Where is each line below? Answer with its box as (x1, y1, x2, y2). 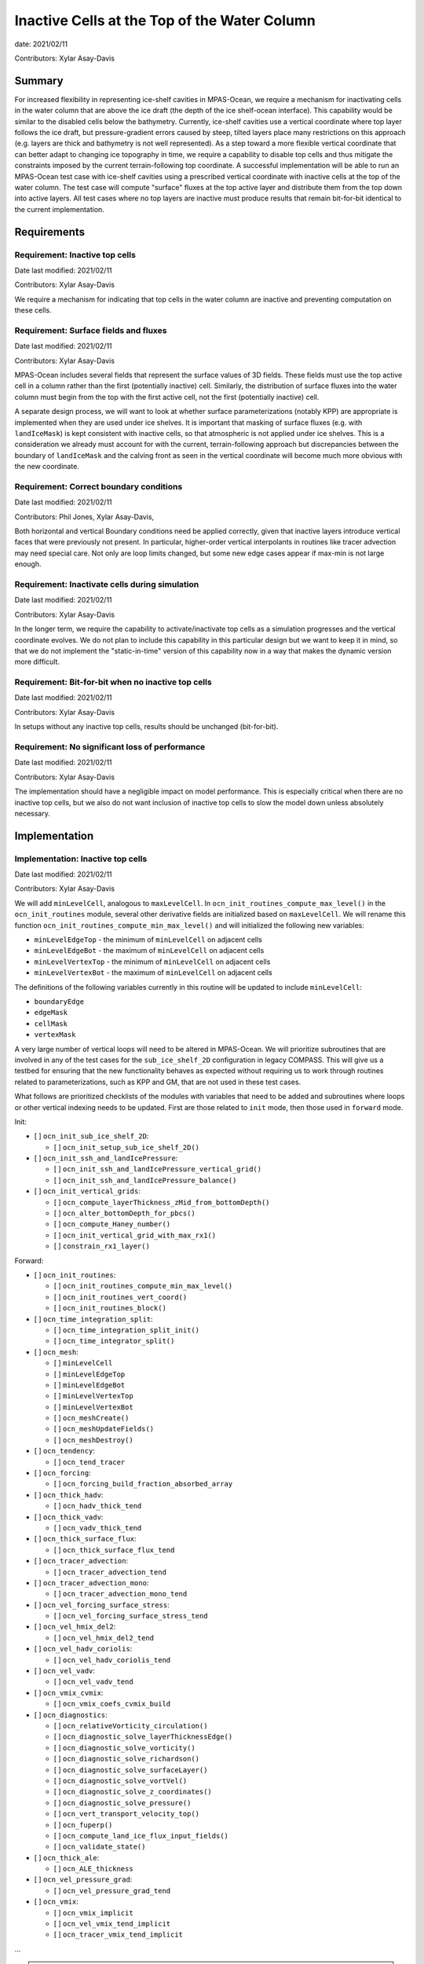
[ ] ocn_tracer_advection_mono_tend (53, 1589, 188, 1599)
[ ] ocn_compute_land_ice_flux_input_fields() (53, 1830, 229, 1840)
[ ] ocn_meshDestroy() (53, 1435, 133, 1445)
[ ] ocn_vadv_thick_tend (53, 1522, 142, 1532)
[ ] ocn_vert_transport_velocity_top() (53, 1809, 200, 1819)
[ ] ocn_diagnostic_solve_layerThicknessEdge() (53, 1732, 233, 1742)
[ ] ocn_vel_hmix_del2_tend (53, 1632, 155, 1642)
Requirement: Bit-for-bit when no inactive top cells (14, 676, 212, 687)
